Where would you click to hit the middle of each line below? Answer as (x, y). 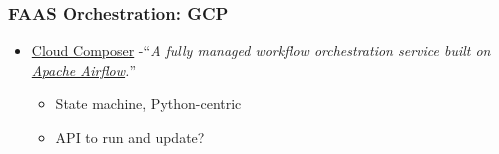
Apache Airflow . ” (83, 69)
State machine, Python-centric (148, 103)
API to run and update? (130, 137)
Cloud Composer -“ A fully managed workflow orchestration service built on (261, 50)
